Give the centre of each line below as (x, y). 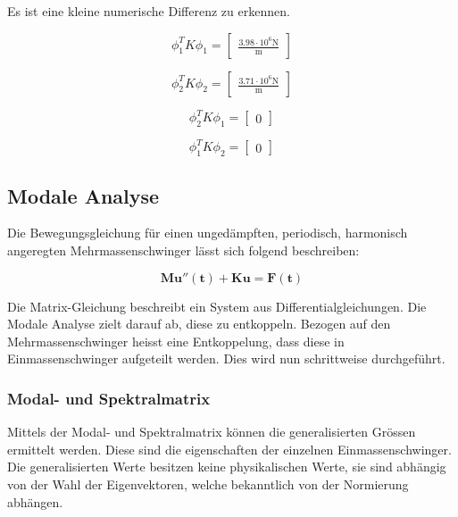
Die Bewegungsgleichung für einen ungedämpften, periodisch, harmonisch (208, 233)
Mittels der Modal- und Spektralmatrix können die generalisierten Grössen (212, 432)
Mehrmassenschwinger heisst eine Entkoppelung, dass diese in (176, 341)
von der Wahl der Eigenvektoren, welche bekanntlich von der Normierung (208, 484)
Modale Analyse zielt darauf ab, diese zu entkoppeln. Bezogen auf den (199, 324)
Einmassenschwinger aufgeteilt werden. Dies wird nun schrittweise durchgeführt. (226, 359)
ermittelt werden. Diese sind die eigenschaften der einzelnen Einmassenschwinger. (229, 449)
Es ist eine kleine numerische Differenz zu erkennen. (149, 11)
